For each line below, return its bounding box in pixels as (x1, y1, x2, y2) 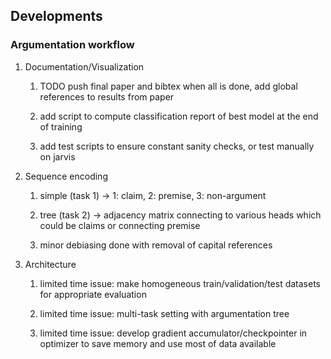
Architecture (24, 258, 77, 270)
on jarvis (39, 150, 76, 163)
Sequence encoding (24, 170, 108, 182)
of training (39, 120, 83, 133)
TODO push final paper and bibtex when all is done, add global (39, 80, 298, 92)
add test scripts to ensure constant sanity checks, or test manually (39, 140, 315, 152)
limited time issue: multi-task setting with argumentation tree (39, 307, 290, 319)
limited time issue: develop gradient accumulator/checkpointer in (39, 327, 308, 339)
